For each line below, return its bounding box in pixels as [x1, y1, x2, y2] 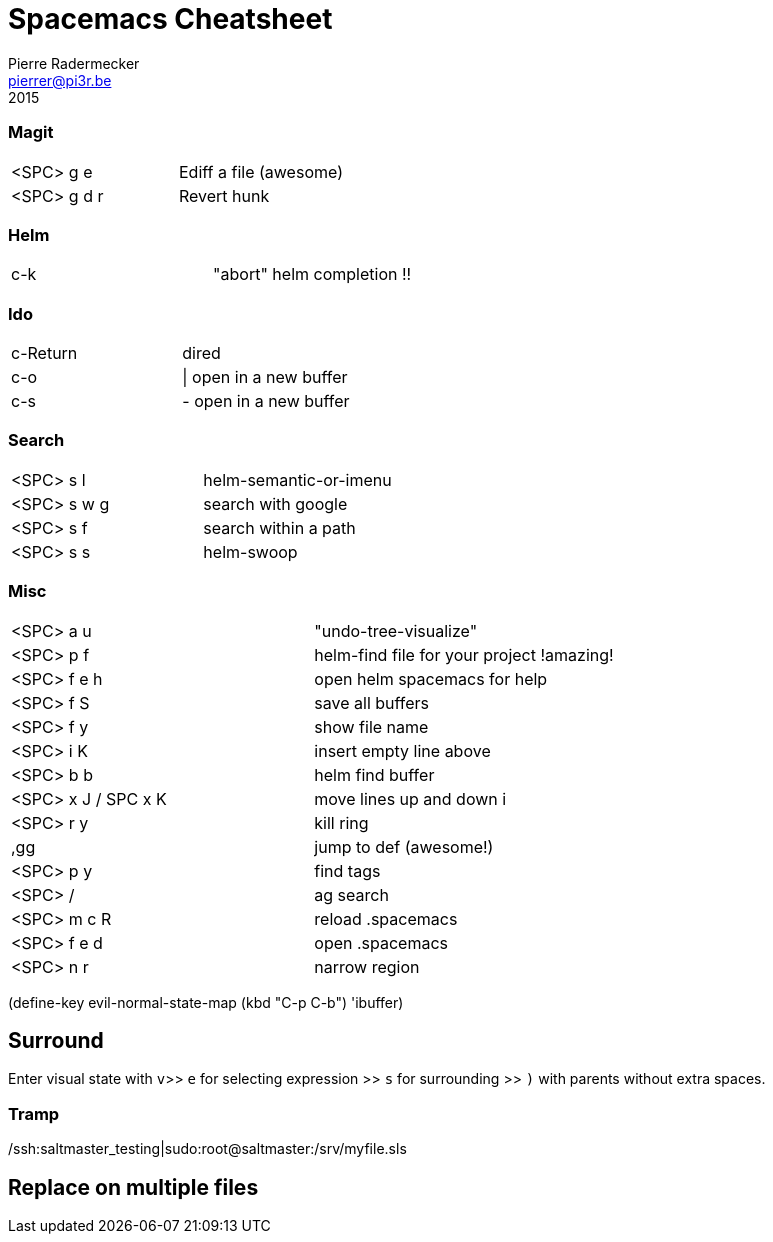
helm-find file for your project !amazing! [314, 644, 614, 665]
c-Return [11, 343, 78, 363]
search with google [203, 493, 348, 514]
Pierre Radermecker [8, 54, 140, 72]
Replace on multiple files [8, 1174, 259, 1200]
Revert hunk [178, 185, 270, 206]
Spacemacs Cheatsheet [8, 2, 333, 36]
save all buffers [314, 692, 430, 713]
